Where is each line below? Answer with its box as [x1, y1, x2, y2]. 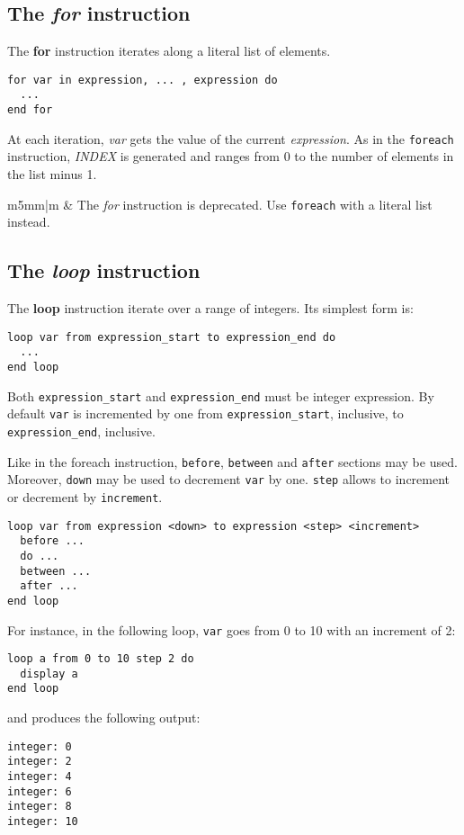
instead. [7, 212, 50, 231]
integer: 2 [7, 755, 72, 768]
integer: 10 [7, 815, 78, 828]
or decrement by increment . [7, 487, 163, 506]
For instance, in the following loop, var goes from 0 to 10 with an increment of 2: [7, 620, 456, 639]
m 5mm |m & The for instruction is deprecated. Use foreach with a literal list [7, 194, 433, 213]
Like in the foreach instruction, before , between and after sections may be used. [7, 452, 458, 471]
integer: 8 [7, 800, 72, 813]
